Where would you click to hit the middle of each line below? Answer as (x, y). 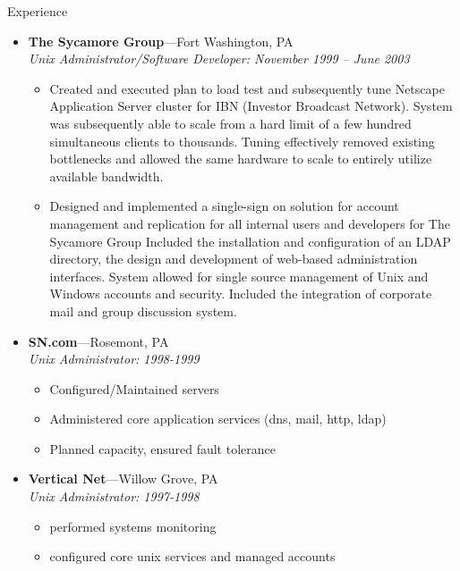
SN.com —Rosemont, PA (98, 341)
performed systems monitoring (133, 526)
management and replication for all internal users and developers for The (250, 223)
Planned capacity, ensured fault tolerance (162, 448)
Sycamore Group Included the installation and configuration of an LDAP (250, 241)
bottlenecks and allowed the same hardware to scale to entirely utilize (241, 159)
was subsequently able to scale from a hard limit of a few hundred (230, 123)
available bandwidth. (106, 176)
